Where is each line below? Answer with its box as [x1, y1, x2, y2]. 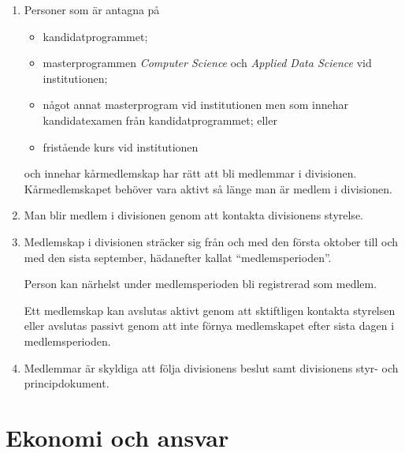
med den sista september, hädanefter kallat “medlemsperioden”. [24, 249, 332, 265]
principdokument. [24, 375, 110, 391]
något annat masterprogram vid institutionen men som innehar [43, 96, 348, 113]
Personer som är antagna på [24, 2, 160, 17]
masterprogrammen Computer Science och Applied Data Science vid [43, 54, 372, 71]
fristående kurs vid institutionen [43, 138, 199, 155]
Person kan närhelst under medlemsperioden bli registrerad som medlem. [24, 275, 377, 292]
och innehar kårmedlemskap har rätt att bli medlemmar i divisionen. [24, 165, 357, 182]
